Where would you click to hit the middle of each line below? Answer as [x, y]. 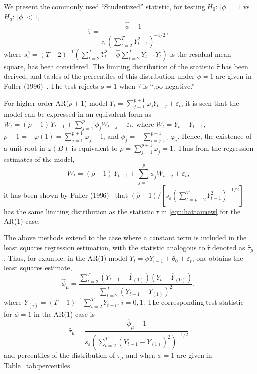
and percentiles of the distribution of [60, 354]
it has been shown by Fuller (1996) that [66, 195]
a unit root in [25, 147]
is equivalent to [95, 147]
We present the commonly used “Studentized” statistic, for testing [104, 6]
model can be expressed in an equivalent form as [78, 114]
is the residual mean [201, 54]
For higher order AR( [36, 102]
